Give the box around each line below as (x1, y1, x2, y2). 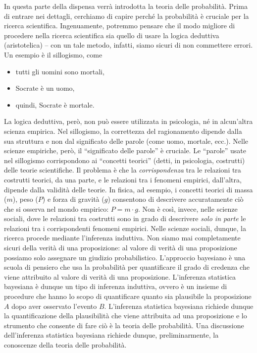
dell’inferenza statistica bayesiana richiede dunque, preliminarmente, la (4, 330, 219, 340)
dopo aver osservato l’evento (11, 300, 97, 311)
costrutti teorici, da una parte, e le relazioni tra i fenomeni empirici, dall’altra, (4, 174, 242, 184)
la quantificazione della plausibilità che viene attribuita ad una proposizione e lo (4, 310, 247, 321)
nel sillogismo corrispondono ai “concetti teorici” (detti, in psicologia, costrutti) (4, 155, 245, 165)
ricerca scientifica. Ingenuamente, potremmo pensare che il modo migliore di (4, 20, 235, 31)
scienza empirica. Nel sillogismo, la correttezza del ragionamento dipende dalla (4, 125, 242, 136)
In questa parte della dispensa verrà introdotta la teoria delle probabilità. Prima (4, 1, 248, 11)
